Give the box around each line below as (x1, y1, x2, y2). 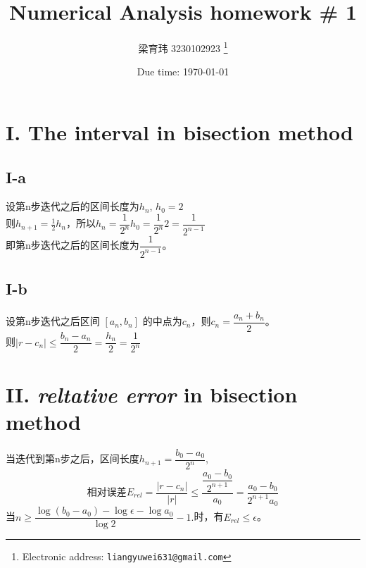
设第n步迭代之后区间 (6, 314, 100, 328)
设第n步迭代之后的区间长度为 (6, 199, 139, 214)
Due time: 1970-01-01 (137, 64, 229, 79)
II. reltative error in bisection (6, 379, 298, 409)
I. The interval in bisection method (6, 117, 353, 146)
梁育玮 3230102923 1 (138, 39, 228, 55)
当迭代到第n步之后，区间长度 (6, 451, 139, 466)
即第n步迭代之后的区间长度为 (6, 237, 139, 252)
